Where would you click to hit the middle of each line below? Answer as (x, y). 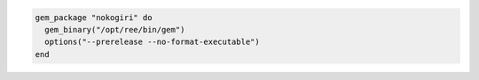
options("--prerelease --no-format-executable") (153, 42)
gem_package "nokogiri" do (94, 17)
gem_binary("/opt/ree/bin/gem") (115, 29)
